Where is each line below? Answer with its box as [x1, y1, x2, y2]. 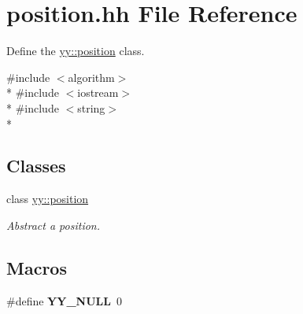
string [77, 99, 105, 116]
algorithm [68, 68, 115, 85]
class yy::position [6, 190, 89, 207]
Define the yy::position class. [6, 42, 145, 59]
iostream [77, 84, 119, 101]
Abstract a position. [6, 216, 100, 233]
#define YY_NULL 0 [6, 292, 122, 308]
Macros [6, 255, 67, 279]
